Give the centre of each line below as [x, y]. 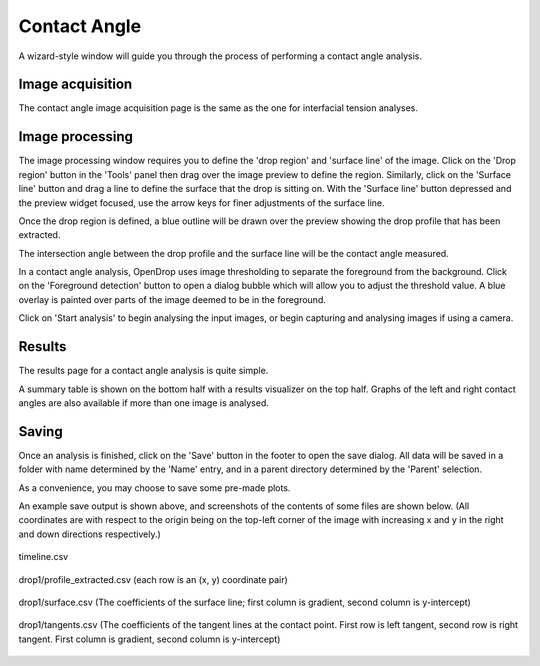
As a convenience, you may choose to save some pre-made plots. [154, 487]
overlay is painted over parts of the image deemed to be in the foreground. [172, 299]
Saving [41, 431]
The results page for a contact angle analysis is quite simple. [143, 371]
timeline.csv [43, 557]
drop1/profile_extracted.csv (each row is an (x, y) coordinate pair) [153, 579]
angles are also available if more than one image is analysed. [143, 402]
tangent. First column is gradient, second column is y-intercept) [149, 639]
